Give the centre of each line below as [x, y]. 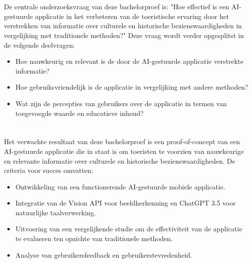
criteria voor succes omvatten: [49, 170]
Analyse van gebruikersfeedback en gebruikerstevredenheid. [104, 254]
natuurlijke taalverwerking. [56, 212]
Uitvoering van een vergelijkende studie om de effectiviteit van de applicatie [129, 229]
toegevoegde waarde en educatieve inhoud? [79, 113]
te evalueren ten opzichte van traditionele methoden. [94, 238]
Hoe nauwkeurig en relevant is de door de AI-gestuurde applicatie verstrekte [129, 61]
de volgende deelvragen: [40, 45]
